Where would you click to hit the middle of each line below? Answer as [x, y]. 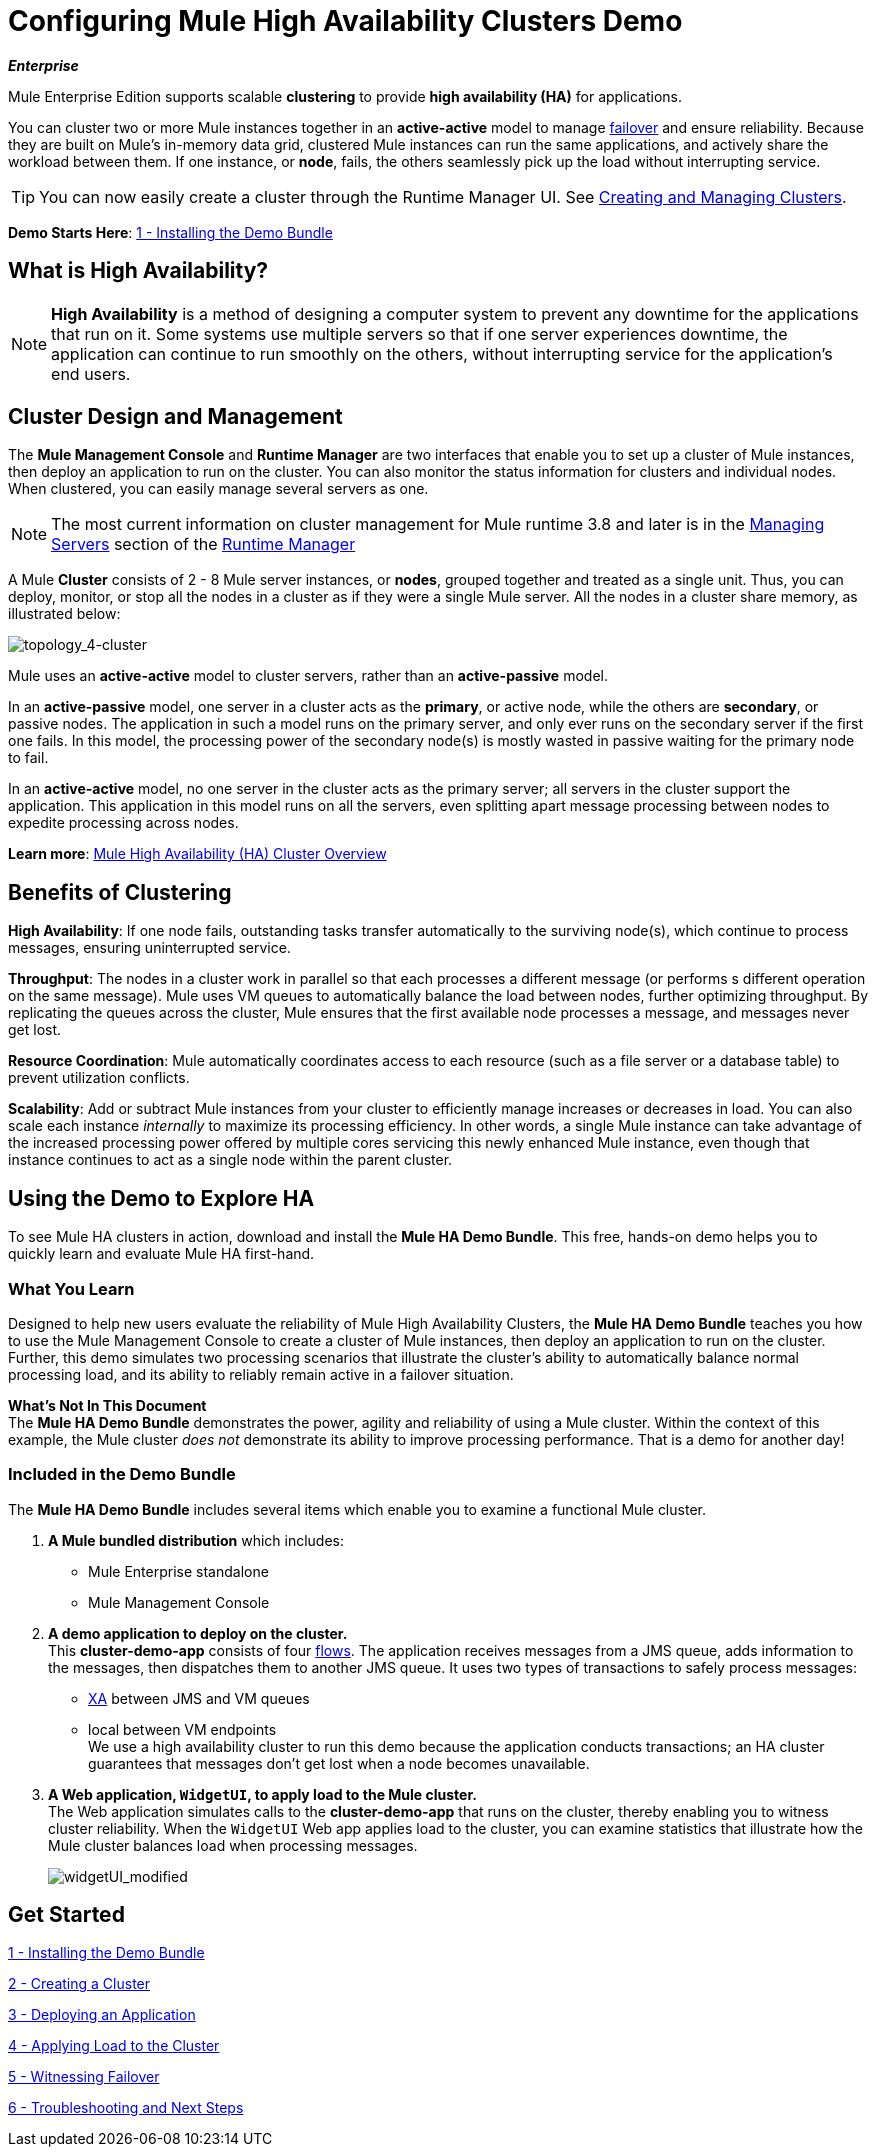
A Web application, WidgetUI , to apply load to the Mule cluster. [262, 1794]
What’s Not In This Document [107, 1405]
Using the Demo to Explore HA [161, 1198]
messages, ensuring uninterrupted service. [149, 948]
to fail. [28, 758]
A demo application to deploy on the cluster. [198, 1633]
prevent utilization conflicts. [99, 1078]
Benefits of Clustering [120, 892]
